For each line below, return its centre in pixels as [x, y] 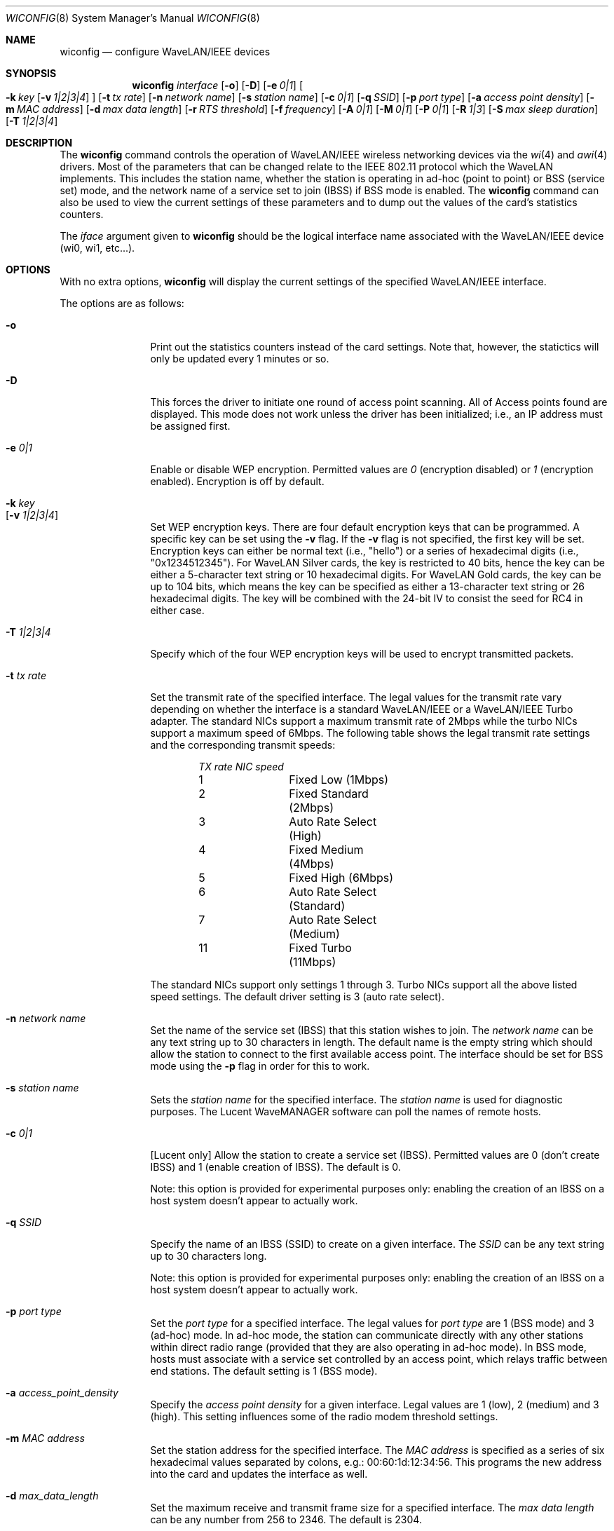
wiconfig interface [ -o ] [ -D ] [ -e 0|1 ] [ [217, 85]
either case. [177, 610]
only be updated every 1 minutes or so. [240, 359]
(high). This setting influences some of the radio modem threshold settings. [324, 1416]
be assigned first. [190, 426]
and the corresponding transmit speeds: [243, 745]
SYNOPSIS [31, 73]
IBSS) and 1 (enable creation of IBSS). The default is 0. [275, 1167]
